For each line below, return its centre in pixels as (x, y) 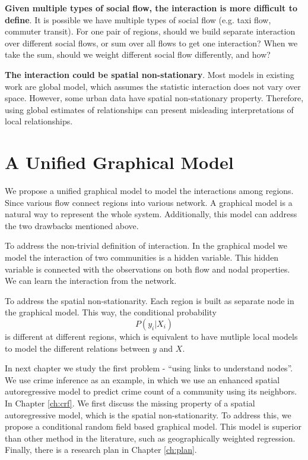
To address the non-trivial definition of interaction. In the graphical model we (146, 245)
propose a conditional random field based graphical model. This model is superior (153, 426)
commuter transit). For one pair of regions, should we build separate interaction (150, 31)
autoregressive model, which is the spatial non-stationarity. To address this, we (148, 414)
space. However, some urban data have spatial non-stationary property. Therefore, (154, 98)
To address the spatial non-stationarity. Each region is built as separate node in (150, 300)
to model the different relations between (77, 348)
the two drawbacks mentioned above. (72, 225)
